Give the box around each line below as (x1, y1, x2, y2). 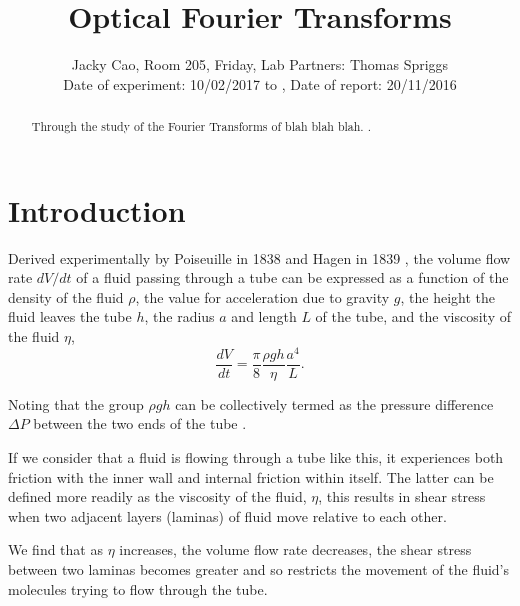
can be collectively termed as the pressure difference (175, 393, 494, 414)
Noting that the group (8, 393, 144, 414)
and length (231, 306, 297, 327)
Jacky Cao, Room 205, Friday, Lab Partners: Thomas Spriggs (71, 54, 449, 75)
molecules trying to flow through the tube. (8, 578, 268, 599)
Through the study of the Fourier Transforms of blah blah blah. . (31, 118, 371, 135)
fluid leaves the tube (8, 306, 132, 327)
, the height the (400, 286, 496, 307)
